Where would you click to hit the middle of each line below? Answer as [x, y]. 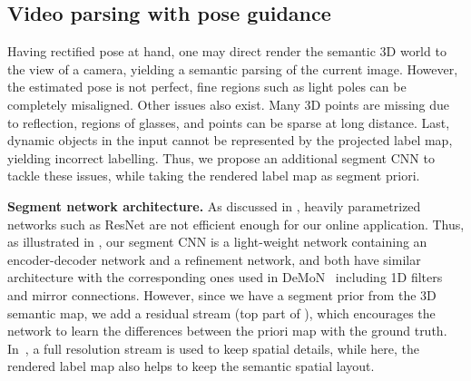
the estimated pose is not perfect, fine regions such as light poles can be [207, 87]
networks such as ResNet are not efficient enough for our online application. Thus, [236, 224]
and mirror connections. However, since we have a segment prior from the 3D [222, 294]
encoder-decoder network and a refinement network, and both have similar [214, 259]
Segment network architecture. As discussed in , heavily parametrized [214, 205]
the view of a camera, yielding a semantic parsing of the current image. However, [233, 68]
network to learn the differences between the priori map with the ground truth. [227, 331]
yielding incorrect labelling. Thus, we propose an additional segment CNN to [221, 157]
